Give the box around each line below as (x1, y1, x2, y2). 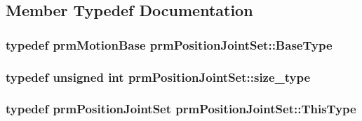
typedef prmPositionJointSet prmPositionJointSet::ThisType (6, 100, 356, 118)
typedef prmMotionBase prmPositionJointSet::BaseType (6, 36, 333, 53)
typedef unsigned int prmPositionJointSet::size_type (6, 68, 311, 85)
